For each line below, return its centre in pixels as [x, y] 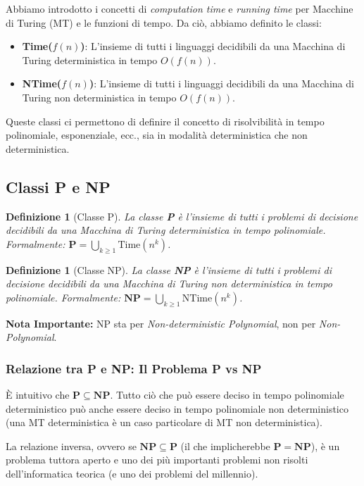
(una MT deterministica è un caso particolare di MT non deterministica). [164, 422]
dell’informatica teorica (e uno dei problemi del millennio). [132, 473]
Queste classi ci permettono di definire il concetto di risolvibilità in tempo [165, 121]
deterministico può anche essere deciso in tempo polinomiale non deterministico [177, 408]
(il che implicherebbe [225, 445]
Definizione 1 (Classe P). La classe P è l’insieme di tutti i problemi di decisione [182, 216]
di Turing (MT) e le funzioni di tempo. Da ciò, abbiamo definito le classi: [164, 22]
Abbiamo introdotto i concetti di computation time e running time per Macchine [180, 8]
